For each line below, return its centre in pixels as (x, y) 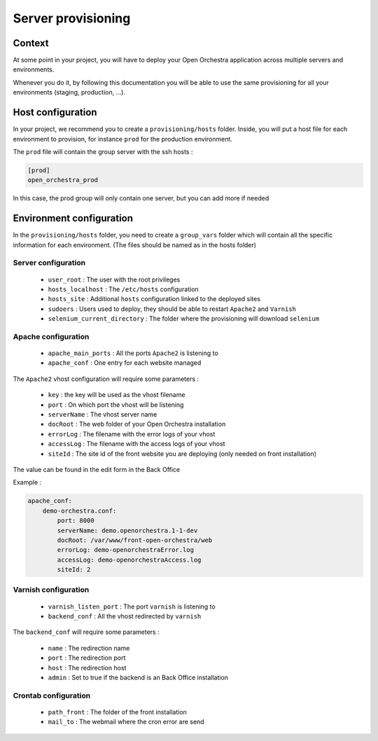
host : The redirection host (87, 667)
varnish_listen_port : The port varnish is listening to (132, 607)
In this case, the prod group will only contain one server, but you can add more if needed (141, 198)
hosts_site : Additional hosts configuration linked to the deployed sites (154, 299)
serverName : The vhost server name (103, 414)
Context (31, 43)
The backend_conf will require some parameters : (86, 632)
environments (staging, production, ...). (69, 92)
